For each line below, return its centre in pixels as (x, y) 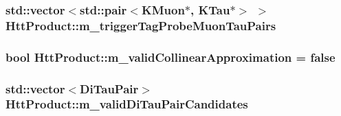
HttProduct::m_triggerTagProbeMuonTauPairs (141, 25)
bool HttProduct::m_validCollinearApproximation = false (170, 57)
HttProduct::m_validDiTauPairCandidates (127, 104)
